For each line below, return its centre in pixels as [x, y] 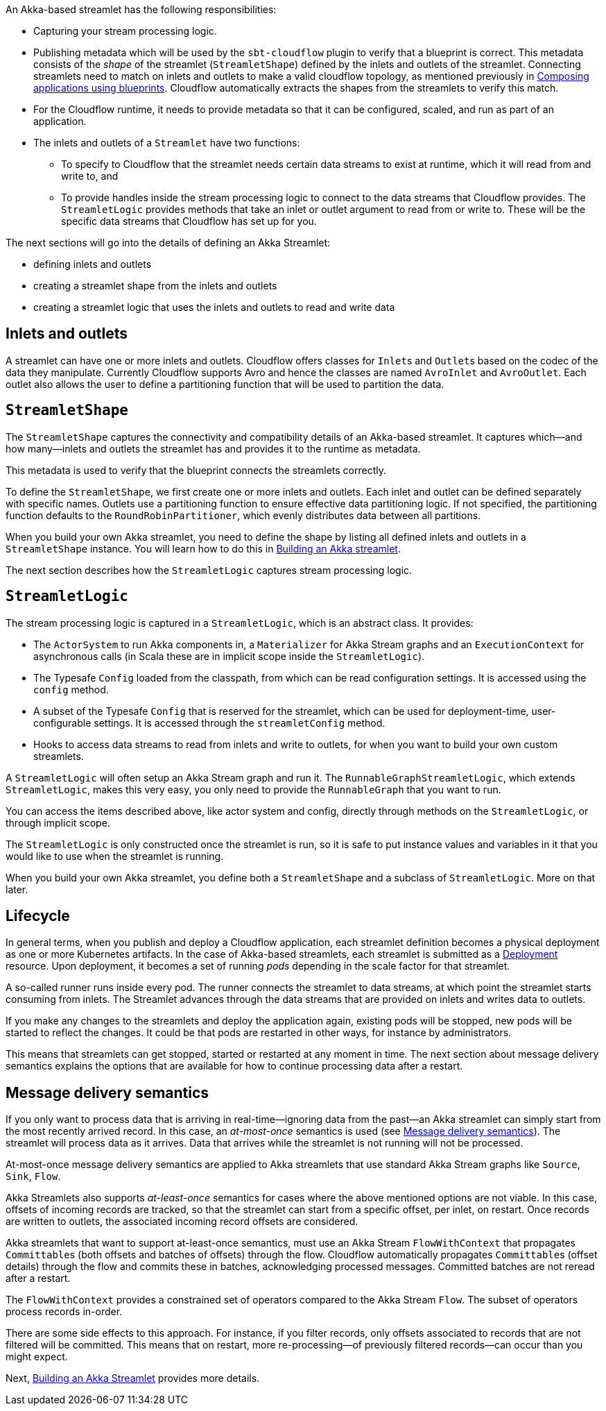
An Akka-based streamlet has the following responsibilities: [141, 9]
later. [17, 889]
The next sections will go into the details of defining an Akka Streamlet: [168, 243]
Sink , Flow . [33, 1176]
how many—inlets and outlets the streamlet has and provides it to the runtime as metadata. [213, 448]
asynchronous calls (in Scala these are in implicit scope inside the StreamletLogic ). [229, 656]
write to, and [90, 176]
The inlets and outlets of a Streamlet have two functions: [167, 143]
